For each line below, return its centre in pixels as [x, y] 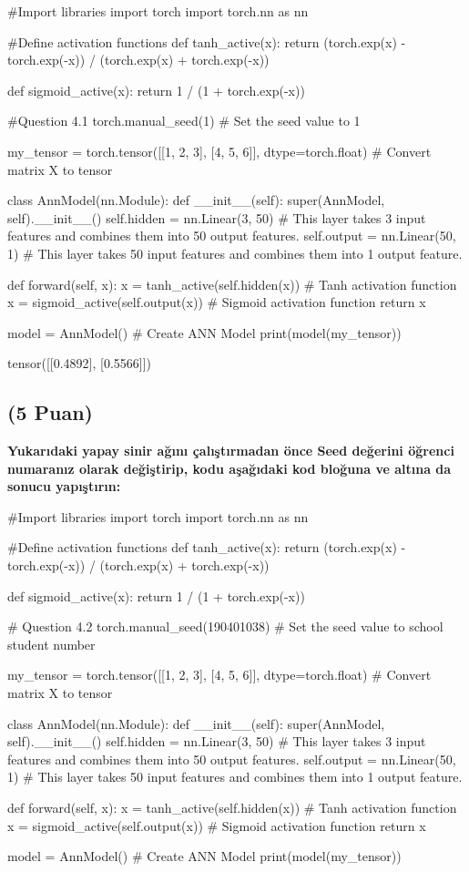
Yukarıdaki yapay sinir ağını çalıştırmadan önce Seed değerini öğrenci [231, 451]
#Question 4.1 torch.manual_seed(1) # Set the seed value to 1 [184, 121]
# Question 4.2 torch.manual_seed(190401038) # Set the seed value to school [225, 626]
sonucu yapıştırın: [64, 486]
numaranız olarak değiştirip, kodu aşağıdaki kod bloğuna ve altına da [229, 468]
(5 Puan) [50, 412]
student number [51, 644]
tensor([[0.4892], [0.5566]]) [80, 363]
